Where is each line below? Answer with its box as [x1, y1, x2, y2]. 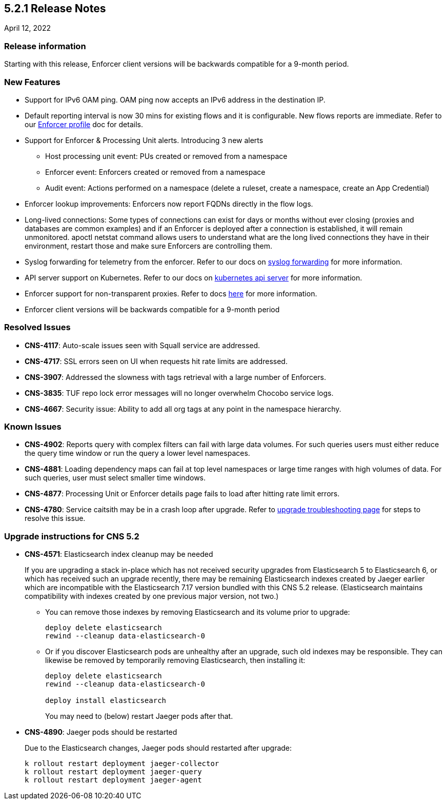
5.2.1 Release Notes [4, 2, 106, 15]
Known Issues [4, 421, 62, 432]
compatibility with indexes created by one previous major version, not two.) [25, 592, 279, 601]
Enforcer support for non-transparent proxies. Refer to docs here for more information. [25, 289, 317, 298]
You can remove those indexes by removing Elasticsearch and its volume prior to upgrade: [45, 608, 350, 617]
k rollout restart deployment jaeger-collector [25, 759, 219, 768]
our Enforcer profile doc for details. [25, 119, 143, 129]
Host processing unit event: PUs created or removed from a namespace [45, 151, 288, 160]
